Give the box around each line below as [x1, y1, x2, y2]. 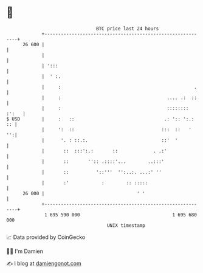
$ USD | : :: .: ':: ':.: [6, 116, 194, 122]
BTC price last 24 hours [96, 26, 159, 32]
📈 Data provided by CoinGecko [6, 233, 86, 241]
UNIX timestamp [106, 222, 146, 229]
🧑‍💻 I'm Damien [6, 247, 44, 255]
